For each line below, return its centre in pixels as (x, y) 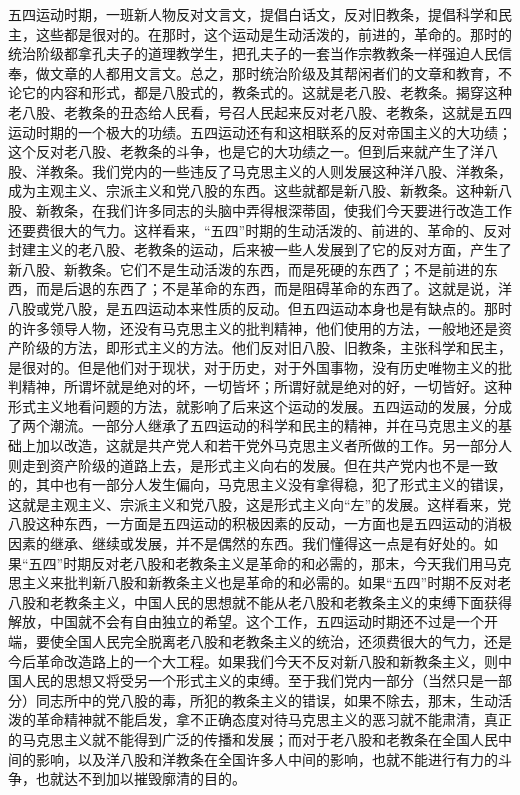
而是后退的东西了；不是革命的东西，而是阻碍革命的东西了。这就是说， (266, 288)
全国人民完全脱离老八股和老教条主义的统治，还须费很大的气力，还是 (287, 641)
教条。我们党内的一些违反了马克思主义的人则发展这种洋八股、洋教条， (280, 170)
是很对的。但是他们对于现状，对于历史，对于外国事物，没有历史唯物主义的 (253, 366)
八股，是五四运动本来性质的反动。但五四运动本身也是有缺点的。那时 (287, 307)
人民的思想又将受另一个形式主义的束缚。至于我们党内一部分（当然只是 (252, 680)
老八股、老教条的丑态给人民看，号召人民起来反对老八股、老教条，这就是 (246, 111)
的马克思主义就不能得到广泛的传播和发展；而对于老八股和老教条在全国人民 (253, 738)
